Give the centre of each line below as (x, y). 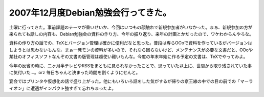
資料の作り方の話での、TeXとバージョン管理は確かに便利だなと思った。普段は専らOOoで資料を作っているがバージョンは (131, 43)
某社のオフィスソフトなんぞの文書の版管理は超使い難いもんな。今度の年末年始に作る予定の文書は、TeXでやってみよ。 (128, 57)
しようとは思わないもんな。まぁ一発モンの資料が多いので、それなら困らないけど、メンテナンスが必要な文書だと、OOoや (131, 50)
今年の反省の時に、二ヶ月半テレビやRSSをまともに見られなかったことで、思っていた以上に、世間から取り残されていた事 (131, 65)
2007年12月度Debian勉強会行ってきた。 (90, 13)
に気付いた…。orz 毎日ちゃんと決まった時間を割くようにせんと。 (75, 72)
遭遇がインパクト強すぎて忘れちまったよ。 (73, 88)
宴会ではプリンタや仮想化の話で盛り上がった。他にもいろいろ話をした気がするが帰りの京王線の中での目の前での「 (125, 81)
